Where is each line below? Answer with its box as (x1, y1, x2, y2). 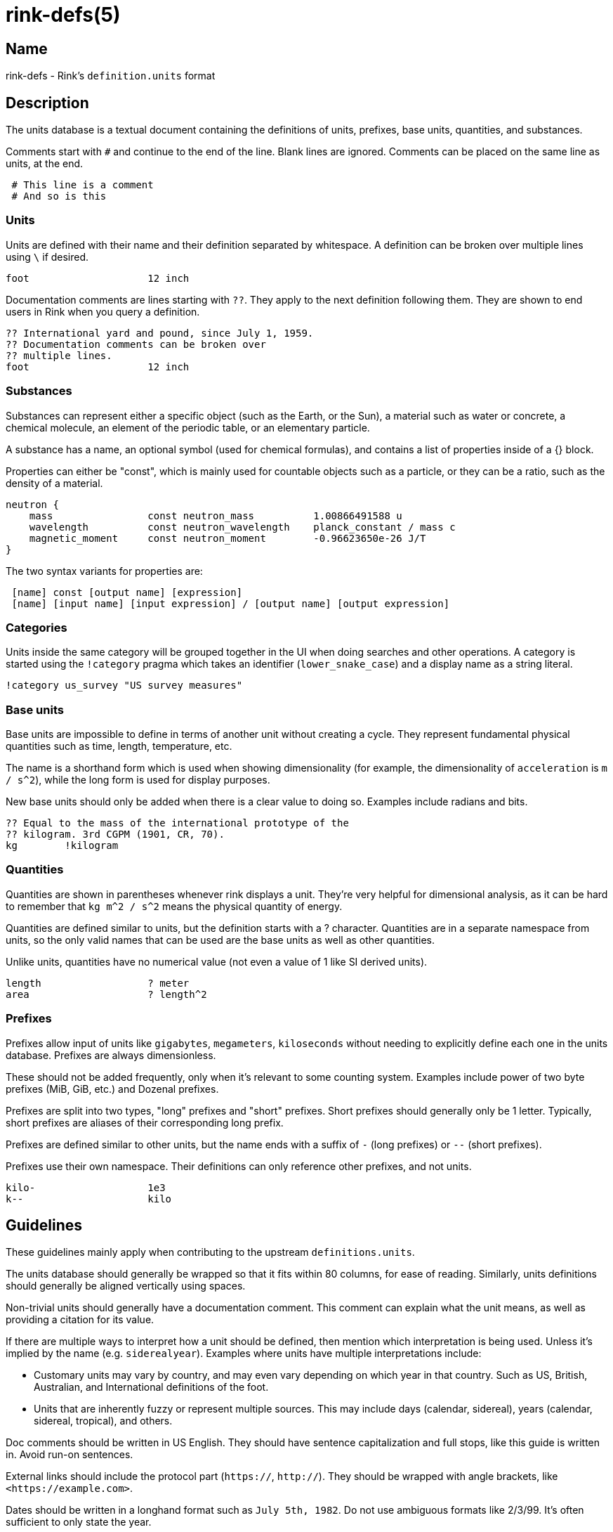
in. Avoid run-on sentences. (6, 1448, 133, 1461)
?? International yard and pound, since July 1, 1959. (6, 327, 314, 339)
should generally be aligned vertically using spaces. (6, 1280, 246, 1292)
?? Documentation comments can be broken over (6, 338, 266, 350)
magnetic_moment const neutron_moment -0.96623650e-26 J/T (29, 532, 426, 544)
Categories (6, 620, 67, 635)
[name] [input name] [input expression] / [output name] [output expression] (11, 597, 450, 609)
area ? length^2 (6, 988, 207, 1000)
